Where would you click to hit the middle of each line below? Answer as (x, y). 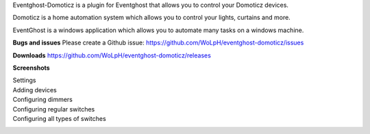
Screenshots (32, 68)
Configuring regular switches (54, 109)
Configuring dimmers (43, 100)
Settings (24, 80)
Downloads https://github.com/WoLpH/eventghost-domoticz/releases (112, 55)
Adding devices (35, 90)
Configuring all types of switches (59, 118)
